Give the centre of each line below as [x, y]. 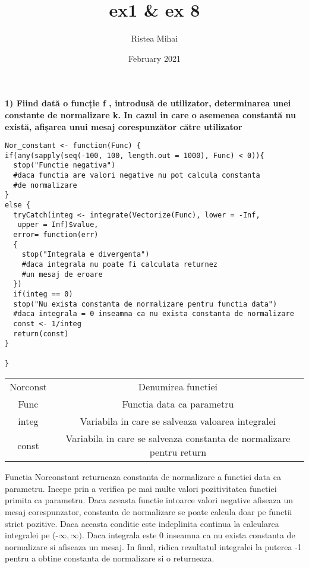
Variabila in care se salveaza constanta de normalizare [178, 438]
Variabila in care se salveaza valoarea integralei [178, 421]
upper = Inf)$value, [58, 225]
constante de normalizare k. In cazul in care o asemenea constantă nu [150, 114]
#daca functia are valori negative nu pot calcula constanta [137, 176]
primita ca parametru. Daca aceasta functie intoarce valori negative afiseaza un [149, 500]
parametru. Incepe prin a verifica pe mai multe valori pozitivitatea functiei [141, 488]
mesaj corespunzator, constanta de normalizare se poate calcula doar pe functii [149, 511]
